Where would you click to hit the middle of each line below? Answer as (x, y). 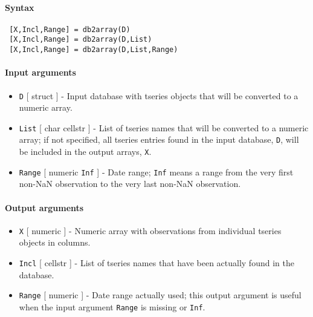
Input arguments (40, 72)
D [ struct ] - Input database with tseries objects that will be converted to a (159, 95)
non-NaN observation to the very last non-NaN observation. (130, 184)
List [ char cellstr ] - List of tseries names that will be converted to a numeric (164, 127)
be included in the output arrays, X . (85, 152)
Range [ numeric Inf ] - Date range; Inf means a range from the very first (156, 172)
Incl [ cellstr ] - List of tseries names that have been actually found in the (156, 263)
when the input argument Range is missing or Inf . (112, 306)
